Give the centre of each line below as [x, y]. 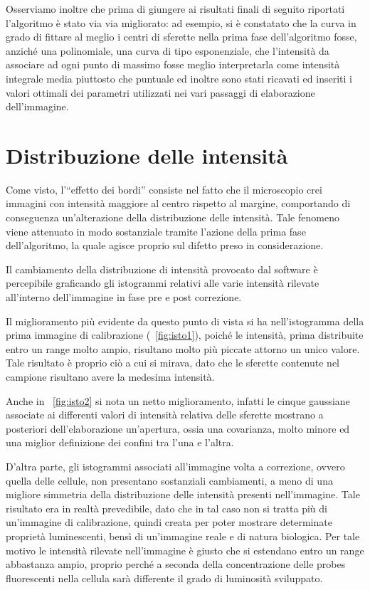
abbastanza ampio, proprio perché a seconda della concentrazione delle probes [176, 564]
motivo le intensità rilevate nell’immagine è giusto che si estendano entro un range [185, 550]
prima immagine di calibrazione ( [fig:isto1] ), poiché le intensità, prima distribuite [185, 335]
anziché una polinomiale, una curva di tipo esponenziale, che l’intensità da [168, 50]
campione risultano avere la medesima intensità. [110, 376]
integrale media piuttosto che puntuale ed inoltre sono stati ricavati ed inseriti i [179, 78]
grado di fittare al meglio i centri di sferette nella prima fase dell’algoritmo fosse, [181, 37]
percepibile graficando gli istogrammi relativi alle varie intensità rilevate [163, 283]
